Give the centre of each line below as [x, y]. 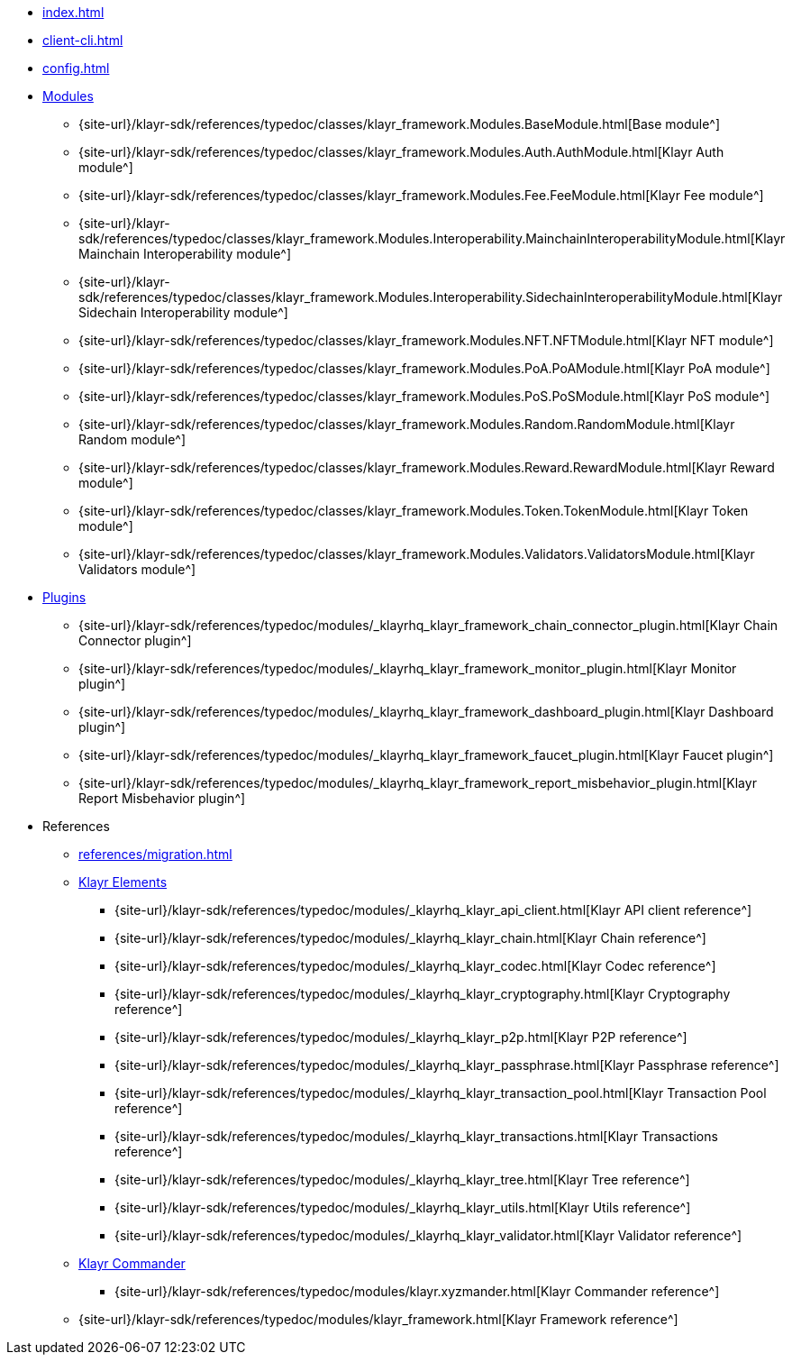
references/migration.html [155, 854]
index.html [73, 12]
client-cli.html [83, 40]
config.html [76, 68]
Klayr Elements [123, 882]
